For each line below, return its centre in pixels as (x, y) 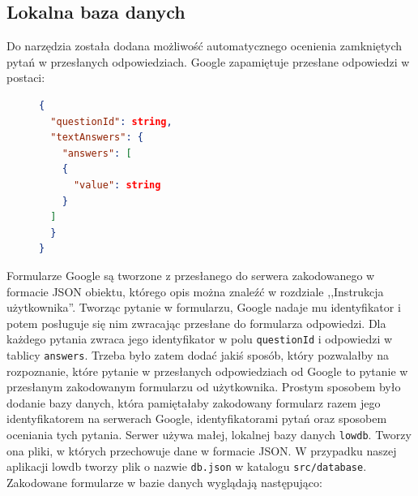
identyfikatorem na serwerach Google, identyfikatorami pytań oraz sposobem (197, 418)
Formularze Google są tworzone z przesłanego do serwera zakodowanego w (191, 275)
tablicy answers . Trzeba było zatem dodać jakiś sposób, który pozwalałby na (198, 354)
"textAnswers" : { (97, 138)
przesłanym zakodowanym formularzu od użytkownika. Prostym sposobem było (204, 387)
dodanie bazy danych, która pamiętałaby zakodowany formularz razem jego (194, 402)
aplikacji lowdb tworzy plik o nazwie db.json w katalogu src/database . (187, 466)
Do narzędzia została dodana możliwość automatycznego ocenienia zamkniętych (205, 46)
